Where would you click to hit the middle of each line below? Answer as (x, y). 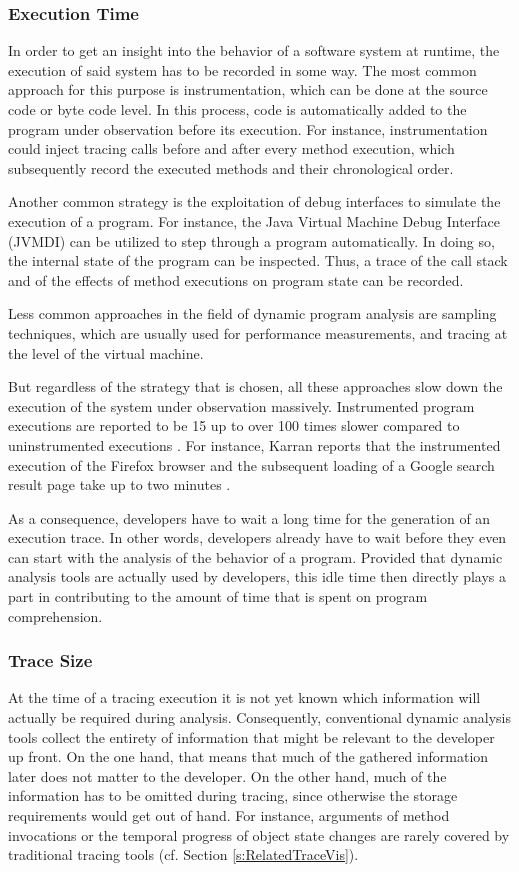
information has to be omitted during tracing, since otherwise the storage (233, 795)
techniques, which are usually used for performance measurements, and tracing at (258, 332)
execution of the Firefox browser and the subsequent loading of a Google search (251, 464)
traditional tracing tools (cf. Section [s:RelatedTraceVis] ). (183, 854)
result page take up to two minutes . (119, 484)
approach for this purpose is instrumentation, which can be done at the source (248, 89)
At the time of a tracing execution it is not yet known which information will (244, 697)
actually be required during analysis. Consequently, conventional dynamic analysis (260, 717)
